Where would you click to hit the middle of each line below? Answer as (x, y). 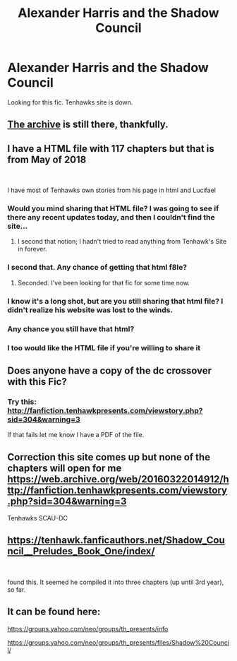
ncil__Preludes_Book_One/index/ (81, 551)
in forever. (32, 249)
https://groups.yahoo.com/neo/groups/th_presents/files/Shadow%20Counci (119, 642)
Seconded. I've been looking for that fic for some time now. (104, 282)
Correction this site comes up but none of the (109, 457)
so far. (17, 589)
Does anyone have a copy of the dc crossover (110, 370)
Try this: (22, 402)
